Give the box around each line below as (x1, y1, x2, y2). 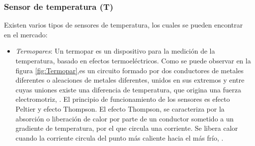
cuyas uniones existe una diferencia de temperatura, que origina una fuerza (15, 84, 241, 94)
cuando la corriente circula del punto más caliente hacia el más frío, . (15, 132, 224, 143)
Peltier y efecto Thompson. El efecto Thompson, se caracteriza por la (15, 103, 225, 114)
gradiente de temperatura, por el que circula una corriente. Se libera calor (15, 123, 238, 133)
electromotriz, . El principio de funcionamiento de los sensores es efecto (15, 94, 230, 104)
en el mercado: (4, 29, 48, 39)
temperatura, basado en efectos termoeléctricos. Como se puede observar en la (15, 56, 251, 65)
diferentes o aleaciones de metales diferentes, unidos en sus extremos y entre (15, 75, 245, 85)
